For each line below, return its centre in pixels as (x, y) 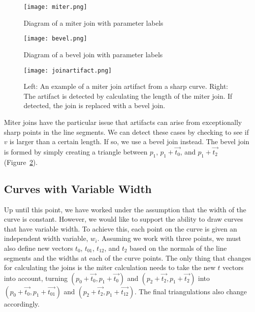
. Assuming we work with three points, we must (169, 238)
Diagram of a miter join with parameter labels (94, 22)
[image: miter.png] (55, 7)
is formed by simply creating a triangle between (76, 151)
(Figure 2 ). (21, 162)
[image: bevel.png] (55, 39)
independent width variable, (46, 238)
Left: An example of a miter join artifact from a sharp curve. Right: (126, 86)
